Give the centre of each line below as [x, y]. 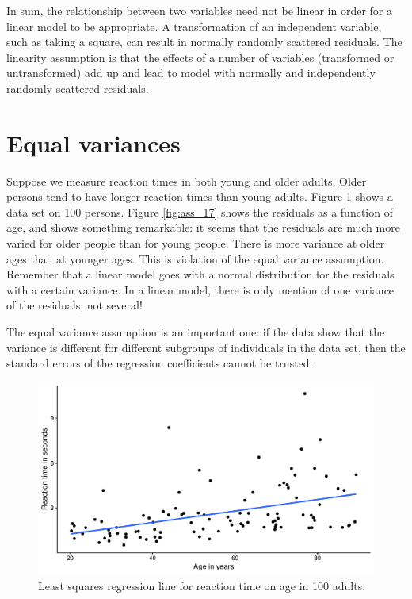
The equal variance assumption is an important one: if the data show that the [196, 332]
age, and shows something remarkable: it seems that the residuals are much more [203, 227]
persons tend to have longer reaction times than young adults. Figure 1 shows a [200, 196]
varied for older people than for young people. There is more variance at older [196, 243]
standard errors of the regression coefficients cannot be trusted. [160, 363]
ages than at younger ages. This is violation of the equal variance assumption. [195, 258]
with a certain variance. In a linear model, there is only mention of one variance [200, 289]
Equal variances [93, 142]
